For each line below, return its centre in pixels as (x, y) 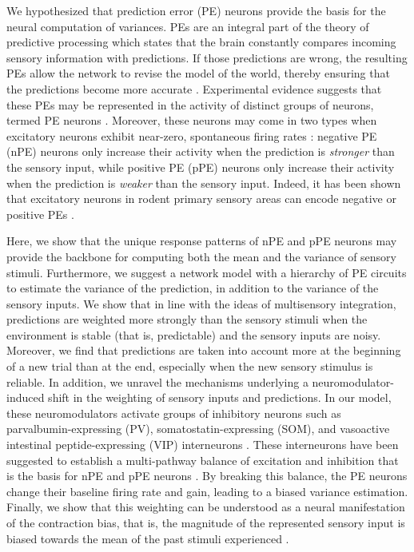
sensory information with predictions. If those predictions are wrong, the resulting (207, 57)
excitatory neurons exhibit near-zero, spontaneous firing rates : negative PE (192, 135)
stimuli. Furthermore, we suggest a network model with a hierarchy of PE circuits (207, 272)
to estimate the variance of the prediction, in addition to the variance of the (193, 288)
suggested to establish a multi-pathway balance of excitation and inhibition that (203, 460)
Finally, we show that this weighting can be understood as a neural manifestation (206, 507)
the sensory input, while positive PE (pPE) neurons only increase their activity (201, 167)
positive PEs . (40, 214)
